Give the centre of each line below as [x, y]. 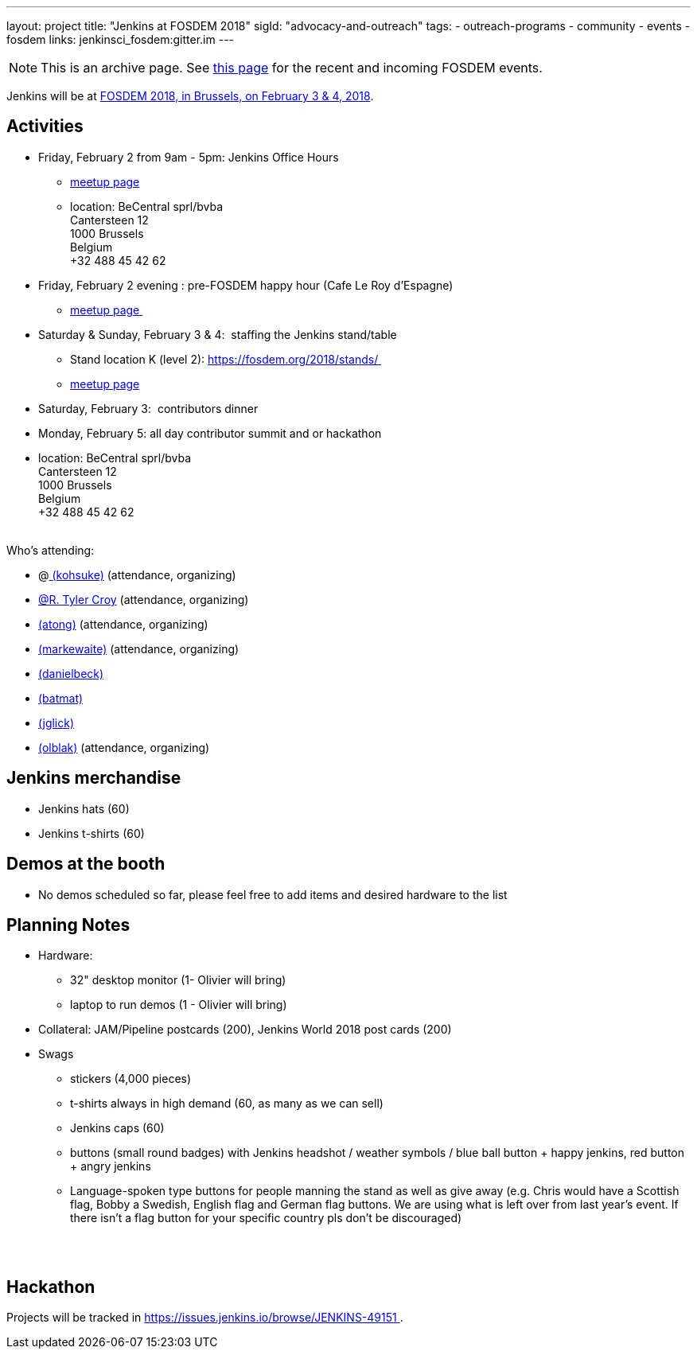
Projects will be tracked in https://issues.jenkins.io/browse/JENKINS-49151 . [205, 1318]
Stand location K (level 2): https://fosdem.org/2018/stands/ [224, 359]
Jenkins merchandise [94, 778]
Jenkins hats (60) [84, 808]
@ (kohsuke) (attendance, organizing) [137, 574]
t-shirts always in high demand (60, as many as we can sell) [227, 1104]
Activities [45, 127]
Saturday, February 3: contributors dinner [148, 408]
